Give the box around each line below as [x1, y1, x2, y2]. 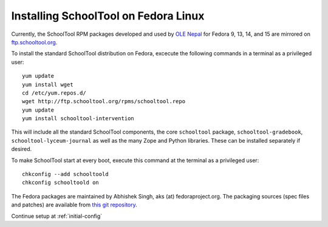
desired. [11, 146, 32, 153]
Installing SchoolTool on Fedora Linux [11, 9, 205, 22]
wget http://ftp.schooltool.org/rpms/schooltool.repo [22, 98, 185, 105]
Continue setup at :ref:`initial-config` [11, 212, 103, 220]
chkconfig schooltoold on [22, 179, 100, 186]
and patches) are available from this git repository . [11, 201, 138, 209]
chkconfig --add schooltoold [22, 171, 109, 178]
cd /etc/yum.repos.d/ [22, 89, 86, 97]
